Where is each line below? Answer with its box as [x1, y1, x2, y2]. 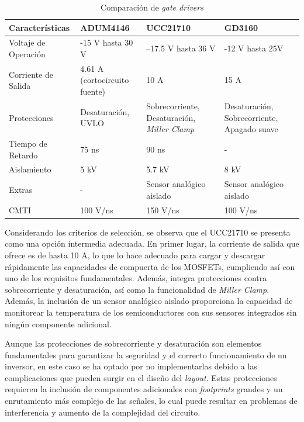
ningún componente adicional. [5, 317, 112, 330]
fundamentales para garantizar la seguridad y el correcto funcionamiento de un [5, 348, 287, 361]
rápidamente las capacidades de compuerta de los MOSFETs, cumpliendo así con [5, 260, 295, 272]
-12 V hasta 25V [224, 42, 284, 54]
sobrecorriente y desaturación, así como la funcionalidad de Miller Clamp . [5, 283, 270, 295]
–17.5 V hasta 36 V [146, 42, 216, 54]
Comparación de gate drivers [101, 1, 203, 13]
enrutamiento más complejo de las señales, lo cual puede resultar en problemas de [5, 395, 298, 407]
